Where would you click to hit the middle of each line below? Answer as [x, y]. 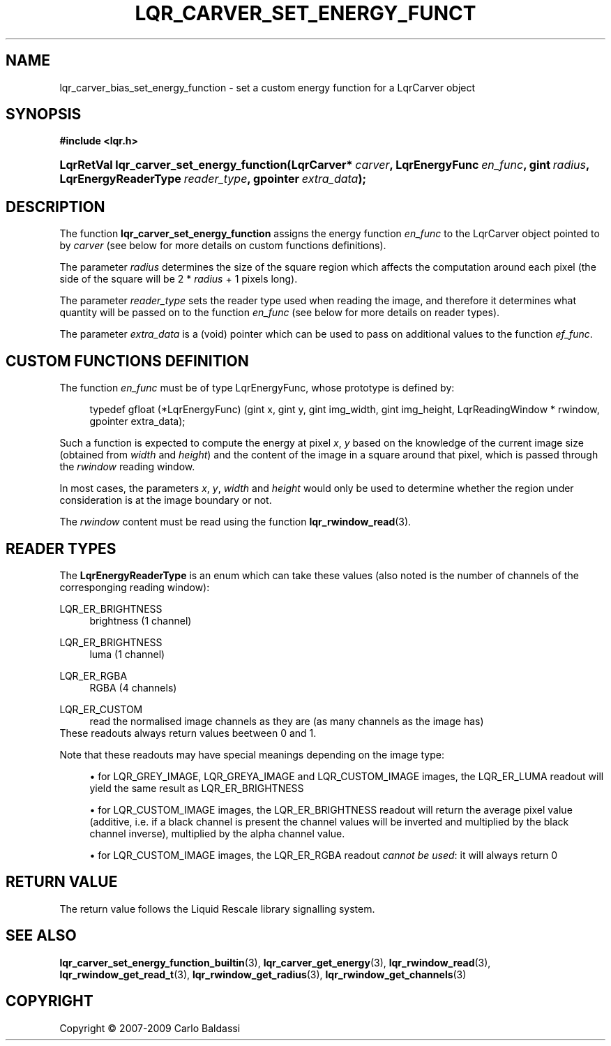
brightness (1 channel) [141, 620]
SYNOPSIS [44, 114]
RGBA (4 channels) [133, 687]
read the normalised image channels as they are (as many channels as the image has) [287, 721]
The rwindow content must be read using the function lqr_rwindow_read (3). [235, 522]
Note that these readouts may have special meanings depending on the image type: [252, 754]
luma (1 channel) [127, 654]
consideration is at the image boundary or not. [166, 500]
